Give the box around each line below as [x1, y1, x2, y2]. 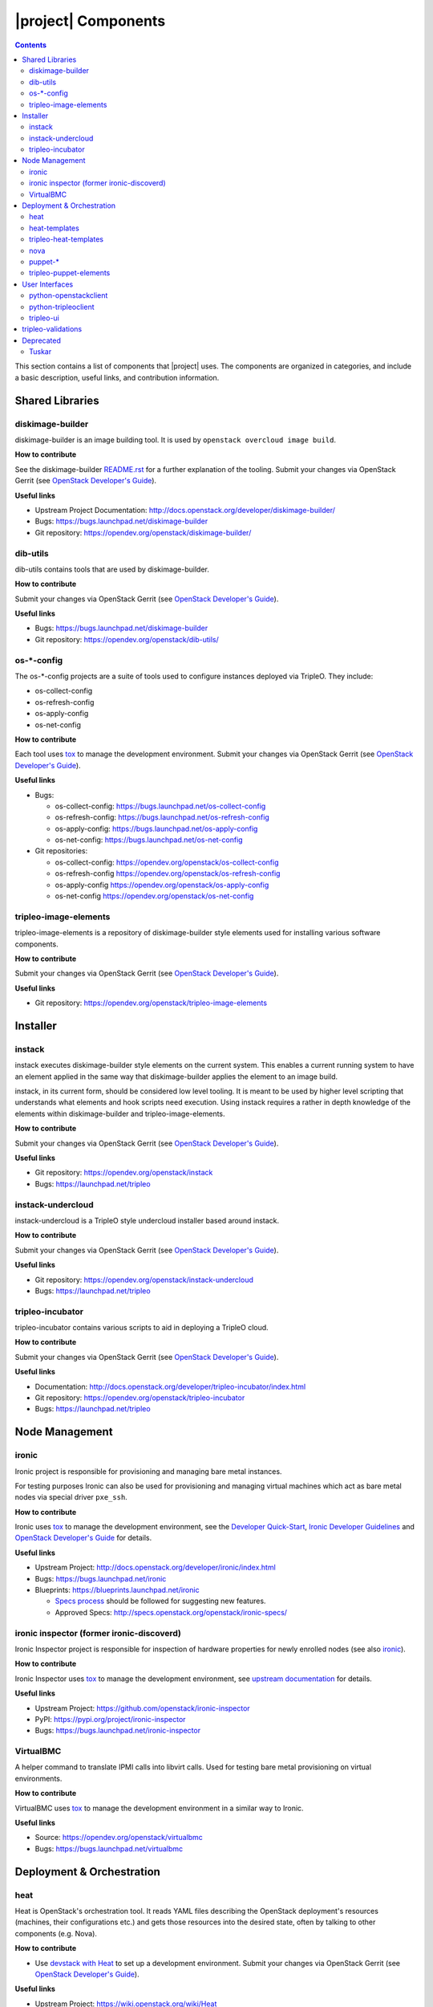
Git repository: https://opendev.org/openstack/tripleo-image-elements [34, 998, 268, 1008]
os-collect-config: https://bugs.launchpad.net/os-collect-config [55, 801, 266, 811]
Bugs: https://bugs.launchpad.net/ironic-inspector [34, 1726, 200, 1736]
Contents [14, 40, 47, 50]
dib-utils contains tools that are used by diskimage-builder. [14, 564, 210, 574]
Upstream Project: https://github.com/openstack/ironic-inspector [34, 1703, 250, 1713]
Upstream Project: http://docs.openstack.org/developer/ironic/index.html [34, 1562, 276, 1573]
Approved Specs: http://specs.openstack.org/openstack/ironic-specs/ [55, 1607, 288, 1617]
